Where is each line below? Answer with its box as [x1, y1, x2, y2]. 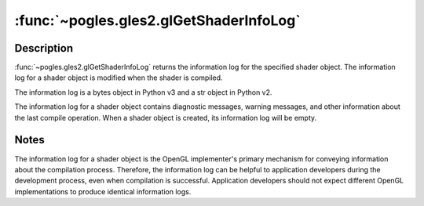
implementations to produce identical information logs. [14, 186, 192, 196]
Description [14, 42, 74, 55]
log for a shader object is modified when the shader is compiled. [14, 73, 223, 82]
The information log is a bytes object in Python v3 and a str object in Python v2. [14, 87, 272, 97]
